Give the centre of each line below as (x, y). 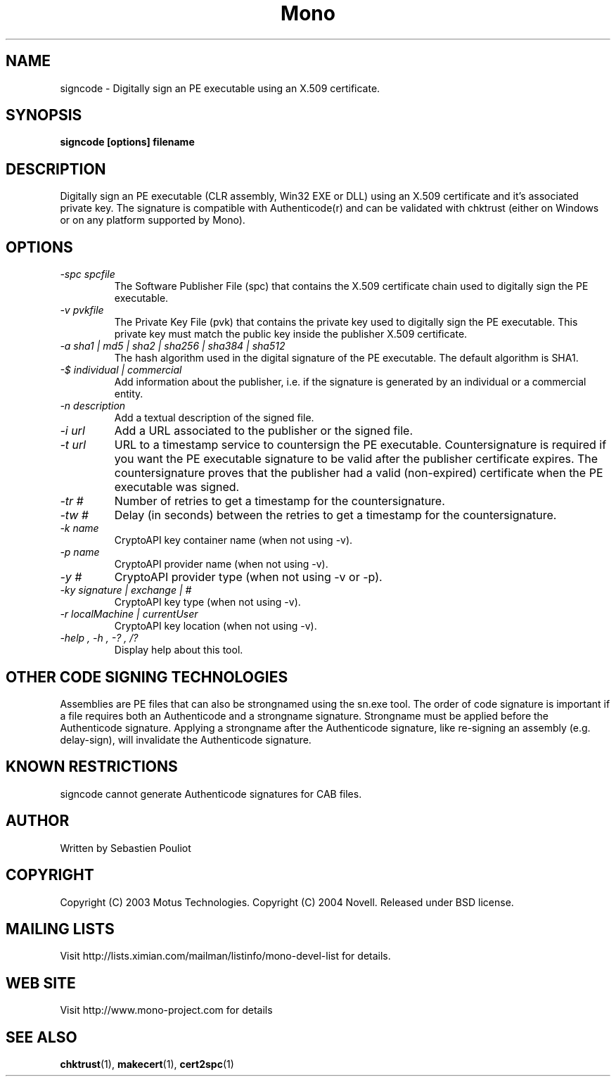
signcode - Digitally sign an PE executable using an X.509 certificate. (220, 88)
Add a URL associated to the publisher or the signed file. (264, 431)
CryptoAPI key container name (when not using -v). (233, 540)
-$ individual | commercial (121, 370)
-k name (79, 528)
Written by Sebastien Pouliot (126, 848)
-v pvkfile (82, 310)
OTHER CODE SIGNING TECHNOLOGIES (147, 677)
